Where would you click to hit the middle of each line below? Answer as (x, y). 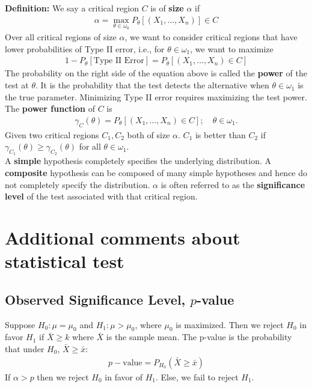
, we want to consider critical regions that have (211, 37)
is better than (220, 134)
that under (25, 349)
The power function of (50, 108)
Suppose (20, 324)
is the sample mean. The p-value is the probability (199, 337)
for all (90, 146)
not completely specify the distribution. (78, 184)
